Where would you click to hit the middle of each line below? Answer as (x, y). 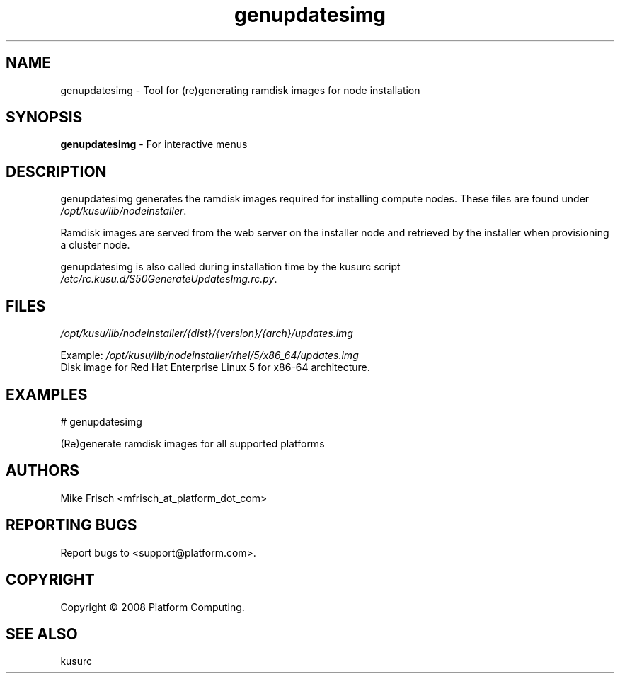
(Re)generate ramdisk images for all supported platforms (193, 443)
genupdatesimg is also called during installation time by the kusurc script (230, 267)
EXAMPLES (47, 394)
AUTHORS (43, 471)
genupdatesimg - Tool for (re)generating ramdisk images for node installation (240, 90)
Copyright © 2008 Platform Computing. (153, 607)
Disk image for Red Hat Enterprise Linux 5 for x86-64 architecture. (215, 367)
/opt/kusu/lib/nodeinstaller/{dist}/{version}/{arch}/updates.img (207, 333)
